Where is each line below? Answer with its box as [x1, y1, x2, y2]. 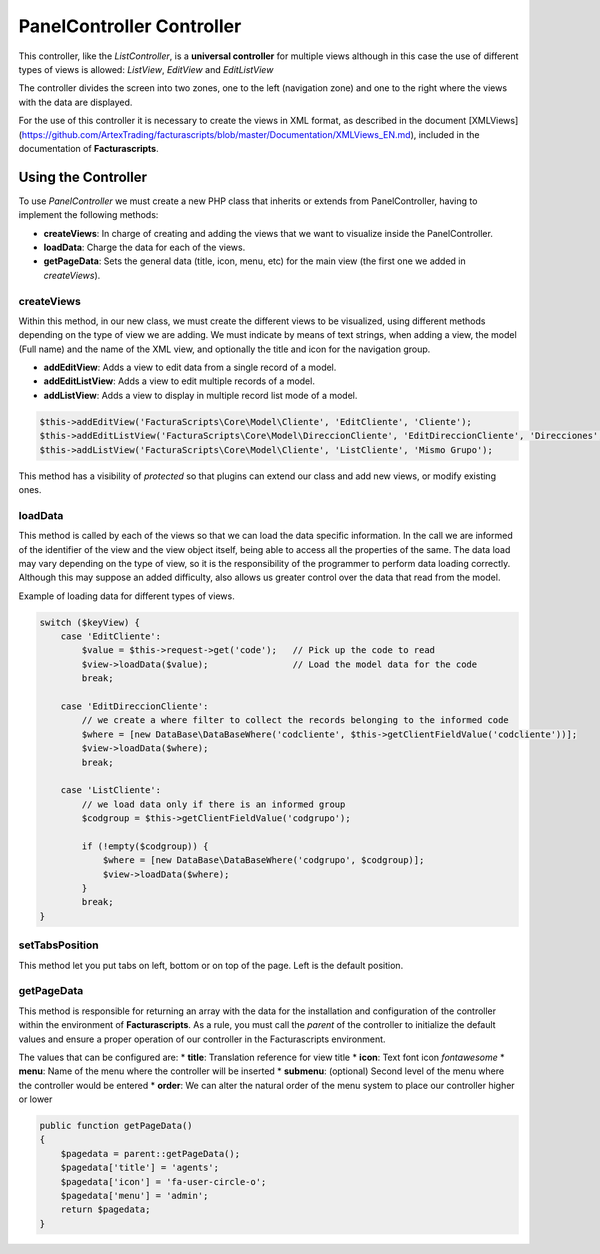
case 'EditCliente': [60, 631, 162, 642]
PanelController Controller [18, 15, 242, 37]
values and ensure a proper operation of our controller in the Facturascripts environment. [18, 1033, 386, 1045]
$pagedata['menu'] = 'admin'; [60, 1190, 209, 1202]
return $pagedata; [60, 1204, 151, 1215]
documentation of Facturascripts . [18, 142, 159, 154]
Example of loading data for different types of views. [18, 590, 235, 602]
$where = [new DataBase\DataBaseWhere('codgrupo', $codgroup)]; [102, 855, 425, 866]
